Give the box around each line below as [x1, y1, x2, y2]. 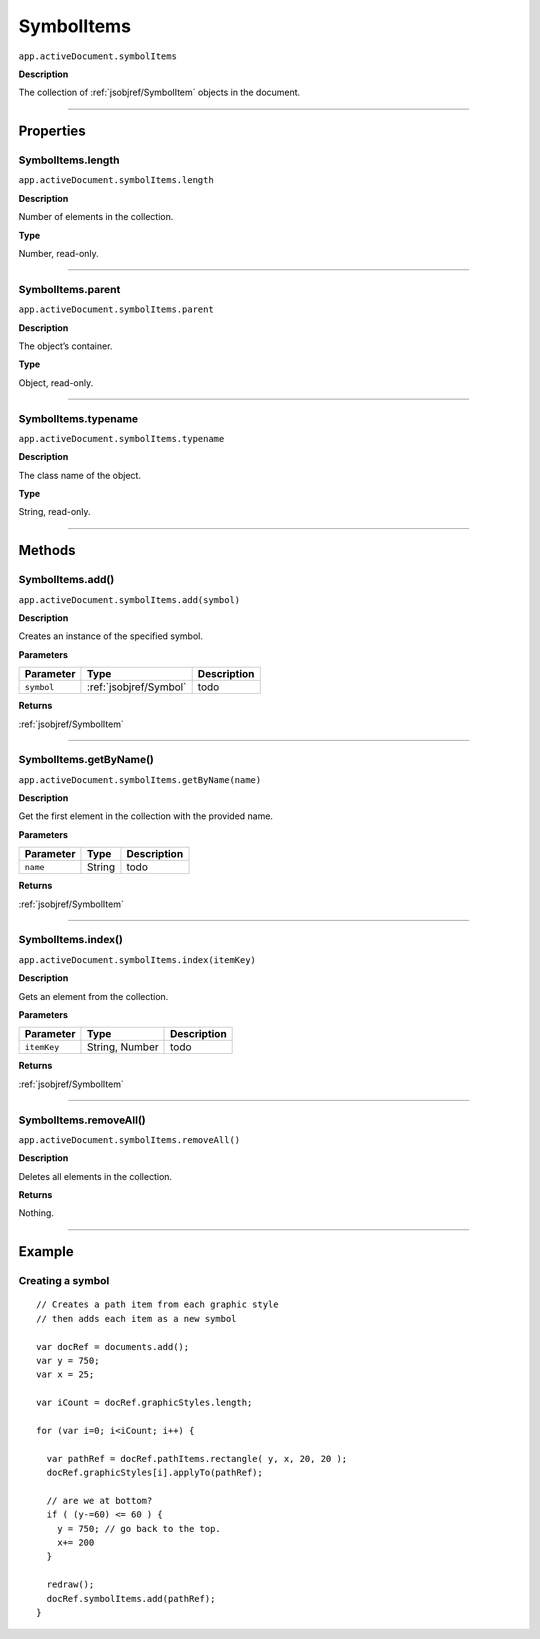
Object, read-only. [18, 376, 94, 389]
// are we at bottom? [46, 1495, 153, 1506]
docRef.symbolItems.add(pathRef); [46, 1593, 216, 1604]
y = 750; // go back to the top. [56, 1523, 222, 1534]
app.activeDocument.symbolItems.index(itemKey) [18, 954, 257, 965]
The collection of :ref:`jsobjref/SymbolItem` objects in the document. [18, 86, 301, 99]
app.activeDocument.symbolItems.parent [18, 304, 214, 315]
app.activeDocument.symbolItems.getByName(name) [18, 774, 262, 785]
